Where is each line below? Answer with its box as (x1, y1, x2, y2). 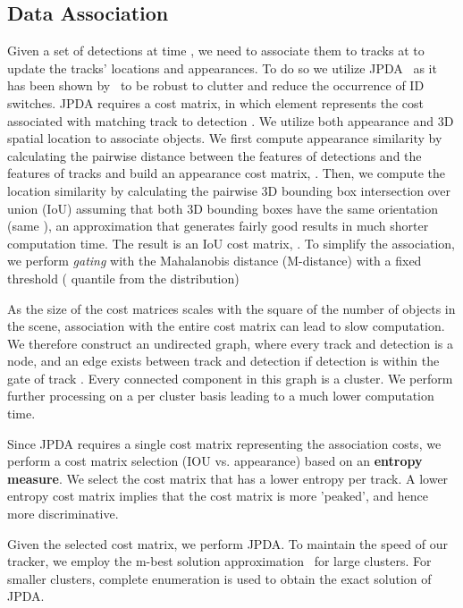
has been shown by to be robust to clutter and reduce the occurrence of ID (7, 76, 425, 95)
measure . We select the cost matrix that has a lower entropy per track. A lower (7, 469, 449, 487)
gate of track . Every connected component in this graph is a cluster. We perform (7, 368, 453, 387)
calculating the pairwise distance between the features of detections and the (7, 146, 422, 165)
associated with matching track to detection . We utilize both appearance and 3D (7, 111, 454, 130)
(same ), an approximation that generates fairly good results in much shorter (7, 216, 429, 235)
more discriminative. (7, 504, 119, 523)
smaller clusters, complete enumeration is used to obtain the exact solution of (7, 569, 432, 587)
